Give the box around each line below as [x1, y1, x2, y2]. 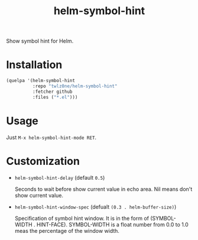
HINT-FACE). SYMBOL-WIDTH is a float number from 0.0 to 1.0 [36, 220, 189, 228]
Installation [6, 58, 63, 72]
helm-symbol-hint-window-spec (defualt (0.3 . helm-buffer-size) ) [14, 203, 177, 210]
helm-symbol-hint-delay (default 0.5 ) [14, 174, 105, 181]
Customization [6, 154, 80, 168]
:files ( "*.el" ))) [32, 94, 78, 100]
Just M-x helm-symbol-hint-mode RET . [6, 134, 96, 141]
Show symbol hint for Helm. [6, 37, 74, 45]
